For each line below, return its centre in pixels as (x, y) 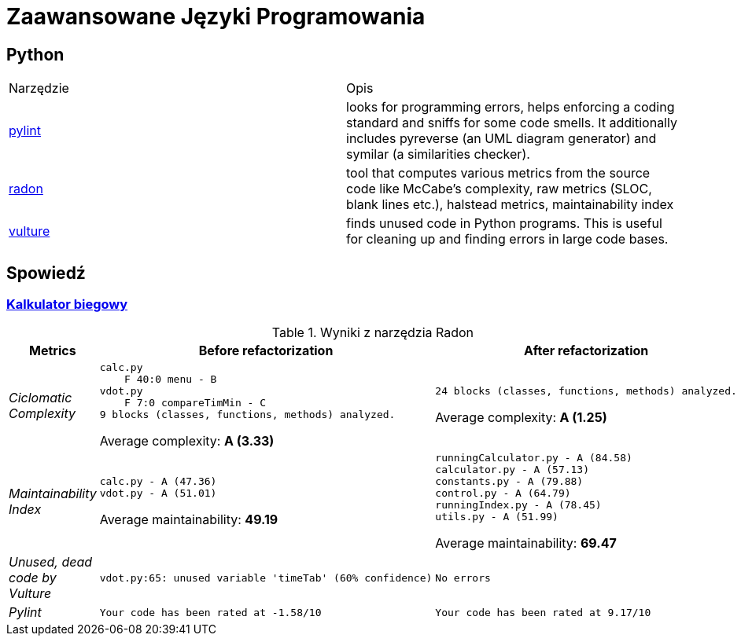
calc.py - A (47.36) (158, 482)
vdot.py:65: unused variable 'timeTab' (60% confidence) (266, 578)
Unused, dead (51, 562)
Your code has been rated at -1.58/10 (210, 612)
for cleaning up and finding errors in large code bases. (507, 239)
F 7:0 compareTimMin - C (195, 403)
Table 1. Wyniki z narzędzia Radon (373, 333)
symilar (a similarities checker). (438, 154)
